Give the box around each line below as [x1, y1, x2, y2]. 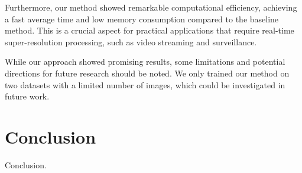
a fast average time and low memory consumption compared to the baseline [5, 12, 279, 25]
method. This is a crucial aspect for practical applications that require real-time [5, 24, 294, 36]
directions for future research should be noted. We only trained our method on [5, 66, 290, 79]
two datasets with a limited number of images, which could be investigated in [5, 78, 285, 91]
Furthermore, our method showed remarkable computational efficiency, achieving [5, 1, 297, 13]
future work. [5, 90, 50, 102]
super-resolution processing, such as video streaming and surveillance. [5, 35, 257, 48]
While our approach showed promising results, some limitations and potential [5, 55, 285, 68]
